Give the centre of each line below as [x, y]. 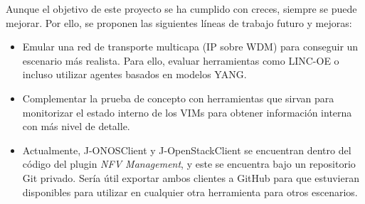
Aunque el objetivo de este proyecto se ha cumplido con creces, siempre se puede [181, 9]
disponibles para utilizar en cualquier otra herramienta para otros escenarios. [190, 192]
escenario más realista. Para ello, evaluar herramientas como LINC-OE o [181, 60]
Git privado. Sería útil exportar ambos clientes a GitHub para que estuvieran [191, 177]
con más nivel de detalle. [76, 126]
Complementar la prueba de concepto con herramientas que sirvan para [178, 98]
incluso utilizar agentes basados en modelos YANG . [134, 74]
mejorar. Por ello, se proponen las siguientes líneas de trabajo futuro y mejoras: [179, 22]
